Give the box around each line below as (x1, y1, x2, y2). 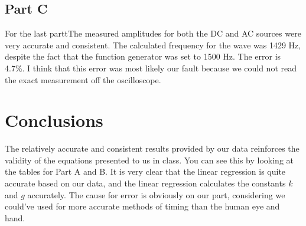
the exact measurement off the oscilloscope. (5, 73, 161, 86)
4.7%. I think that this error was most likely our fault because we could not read (5, 61, 297, 74)
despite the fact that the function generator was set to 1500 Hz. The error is (5, 50, 281, 63)
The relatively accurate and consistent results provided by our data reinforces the (5, 142, 300, 155)
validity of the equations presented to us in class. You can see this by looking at (5, 153, 294, 166)
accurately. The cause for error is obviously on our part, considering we (27, 188, 285, 201)
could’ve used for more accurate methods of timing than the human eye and (5, 200, 280, 212)
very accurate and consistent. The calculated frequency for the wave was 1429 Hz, (5, 38, 301, 51)
